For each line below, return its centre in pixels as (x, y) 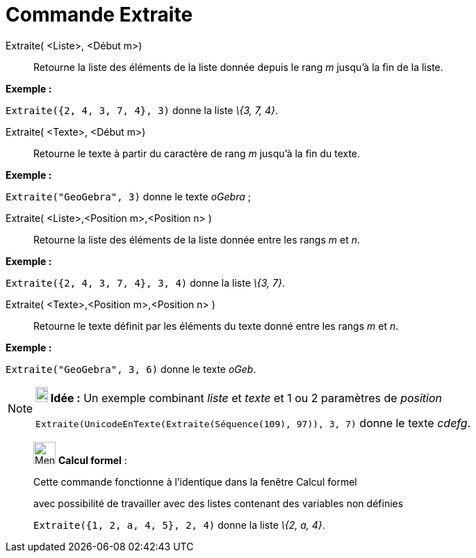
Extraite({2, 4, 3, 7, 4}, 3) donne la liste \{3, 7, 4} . (142, 110)
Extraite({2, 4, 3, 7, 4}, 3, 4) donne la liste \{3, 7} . (146, 282)
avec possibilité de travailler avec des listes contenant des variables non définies (219, 503)
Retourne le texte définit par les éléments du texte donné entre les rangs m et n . (216, 326)
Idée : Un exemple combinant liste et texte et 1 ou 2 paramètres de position (246, 398)
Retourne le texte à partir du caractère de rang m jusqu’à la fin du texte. (197, 153)
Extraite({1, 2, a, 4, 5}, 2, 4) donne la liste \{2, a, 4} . (179, 525)
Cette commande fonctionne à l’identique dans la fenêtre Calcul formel (195, 481)
